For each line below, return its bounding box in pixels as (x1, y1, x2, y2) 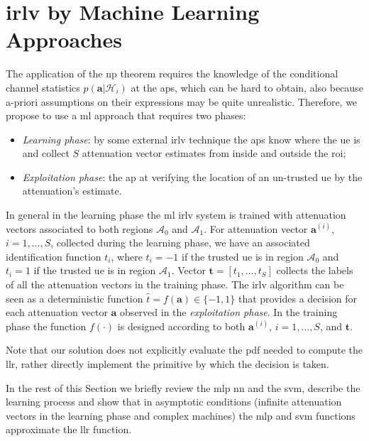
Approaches (6, 25, 122, 54)
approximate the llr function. (6, 422, 132, 437)
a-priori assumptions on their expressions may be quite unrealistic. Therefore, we (6, 94, 358, 109)
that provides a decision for (238, 290, 358, 305)
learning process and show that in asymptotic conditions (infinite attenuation (6, 394, 342, 409)
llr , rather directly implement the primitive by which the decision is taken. (6, 356, 329, 371)
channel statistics (6, 80, 80, 94)
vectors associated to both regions (6, 221, 153, 236)
